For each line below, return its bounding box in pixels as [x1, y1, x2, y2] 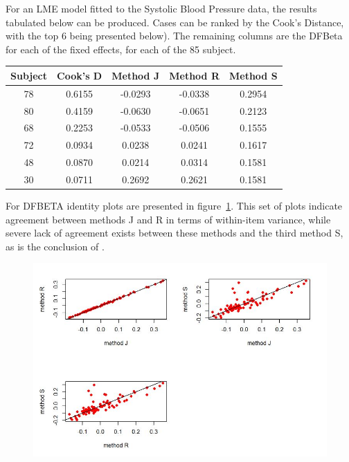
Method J [111, 68, 160, 82]
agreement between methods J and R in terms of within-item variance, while [6, 212, 331, 226]
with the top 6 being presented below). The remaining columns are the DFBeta [6, 28, 343, 43]
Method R [169, 68, 220, 82]
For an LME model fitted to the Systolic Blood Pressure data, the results [6, 1, 317, 15]
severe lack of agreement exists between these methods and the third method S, [6, 225, 343, 240]
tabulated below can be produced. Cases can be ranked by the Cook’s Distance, [6, 15, 344, 29]
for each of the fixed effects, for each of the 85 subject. [6, 41, 236, 56]
